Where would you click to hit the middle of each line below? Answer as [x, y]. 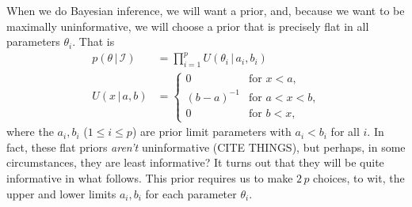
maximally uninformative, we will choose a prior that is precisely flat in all [188, 26]
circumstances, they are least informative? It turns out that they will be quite [195, 162]
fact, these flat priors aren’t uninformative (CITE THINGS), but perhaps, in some [206, 147]
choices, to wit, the [359, 178]
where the [30, 132]
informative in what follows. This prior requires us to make [150, 178]
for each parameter [191, 193]
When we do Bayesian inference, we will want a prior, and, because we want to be [206, 10]
